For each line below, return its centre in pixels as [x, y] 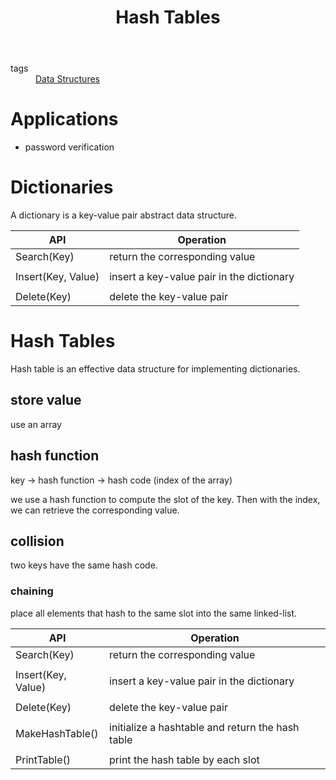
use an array [36, 424]
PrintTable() [43, 759]
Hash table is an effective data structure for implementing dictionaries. [155, 369]
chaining [32, 591]
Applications [64, 119]
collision [37, 541]
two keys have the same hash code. [84, 565]
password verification [69, 147]
